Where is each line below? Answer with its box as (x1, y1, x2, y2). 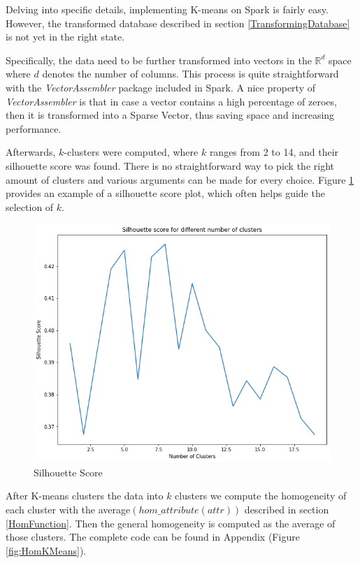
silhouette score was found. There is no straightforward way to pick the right (6, 158, 334, 173)
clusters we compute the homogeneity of (175, 488, 347, 503)
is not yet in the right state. (6, 29, 125, 44)
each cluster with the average (6, 502, 131, 517)
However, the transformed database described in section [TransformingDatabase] (6, 15, 350, 30)
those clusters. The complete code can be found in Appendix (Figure (6, 529, 300, 544)
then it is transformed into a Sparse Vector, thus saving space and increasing (6, 108, 335, 122)
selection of (6, 199, 54, 214)
